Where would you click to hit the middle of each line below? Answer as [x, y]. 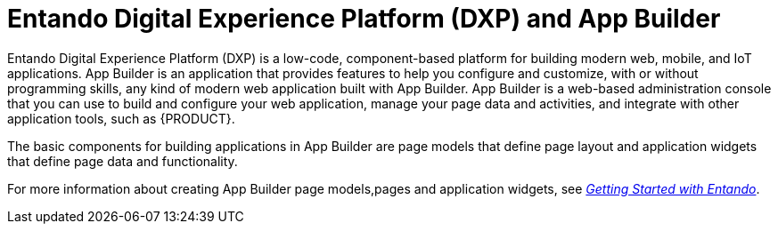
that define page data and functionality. [123, 161]
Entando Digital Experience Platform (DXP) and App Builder [364, 19]
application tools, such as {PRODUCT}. [121, 118]
